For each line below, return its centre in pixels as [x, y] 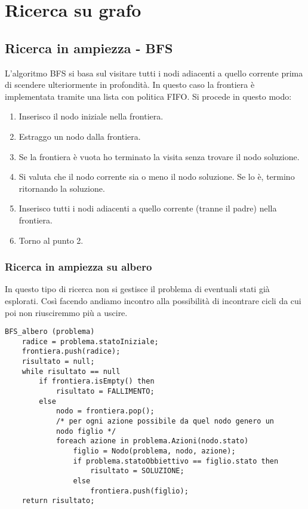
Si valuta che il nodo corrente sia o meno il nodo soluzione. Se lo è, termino [157, 177]
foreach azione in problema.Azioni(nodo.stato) [152, 441]
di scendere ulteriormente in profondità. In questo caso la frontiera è [130, 85]
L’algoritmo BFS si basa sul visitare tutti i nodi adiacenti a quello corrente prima [154, 73]
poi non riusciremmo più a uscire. [66, 312]
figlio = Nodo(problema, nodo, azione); [154, 451]
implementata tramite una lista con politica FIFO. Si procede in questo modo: [148, 96]
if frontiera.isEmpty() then [97, 381]
